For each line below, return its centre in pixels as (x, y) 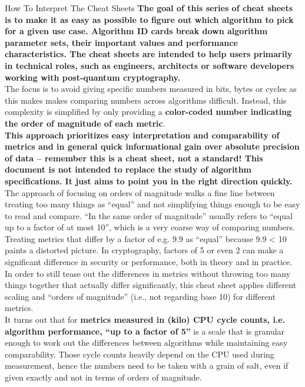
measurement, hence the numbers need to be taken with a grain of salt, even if (147, 365)
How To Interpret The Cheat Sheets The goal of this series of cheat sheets (149, 8)
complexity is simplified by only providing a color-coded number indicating (148, 112)
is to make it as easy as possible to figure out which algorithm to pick (149, 19)
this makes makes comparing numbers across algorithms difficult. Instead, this (146, 100)
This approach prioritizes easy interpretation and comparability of (142, 135)
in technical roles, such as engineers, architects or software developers (150, 65)
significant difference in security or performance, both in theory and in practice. (149, 262)
